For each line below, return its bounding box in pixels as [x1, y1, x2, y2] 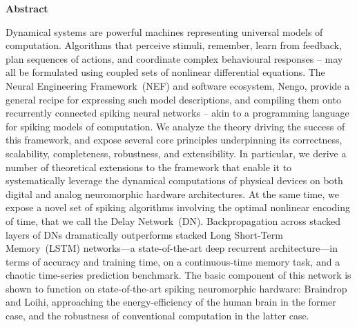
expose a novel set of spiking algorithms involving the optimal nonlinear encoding [6, 200, 350, 215]
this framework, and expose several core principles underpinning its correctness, [6, 132, 342, 147]
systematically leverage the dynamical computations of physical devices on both [6, 173, 343, 188]
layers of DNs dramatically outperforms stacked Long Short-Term [6, 227, 283, 241]
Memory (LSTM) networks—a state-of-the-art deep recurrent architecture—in [6, 241, 338, 255]
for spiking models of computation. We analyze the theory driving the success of [6, 119, 345, 133]
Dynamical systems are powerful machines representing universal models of [6, 24, 323, 39]
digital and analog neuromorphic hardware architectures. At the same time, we [6, 186, 339, 201]
